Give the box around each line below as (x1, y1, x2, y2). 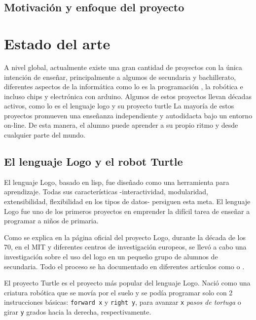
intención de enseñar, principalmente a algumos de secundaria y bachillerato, (4, 71, 236, 82)
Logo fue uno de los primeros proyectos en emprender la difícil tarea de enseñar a (4, 206, 250, 216)
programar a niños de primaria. (4, 215, 99, 226)
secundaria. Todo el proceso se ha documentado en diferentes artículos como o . (4, 261, 245, 271)
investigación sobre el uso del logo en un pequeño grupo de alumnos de (4, 251, 218, 262)
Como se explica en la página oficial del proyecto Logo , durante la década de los (4, 232, 246, 242)
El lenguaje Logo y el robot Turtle (4, 154, 183, 169)
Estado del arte (4, 33, 110, 53)
